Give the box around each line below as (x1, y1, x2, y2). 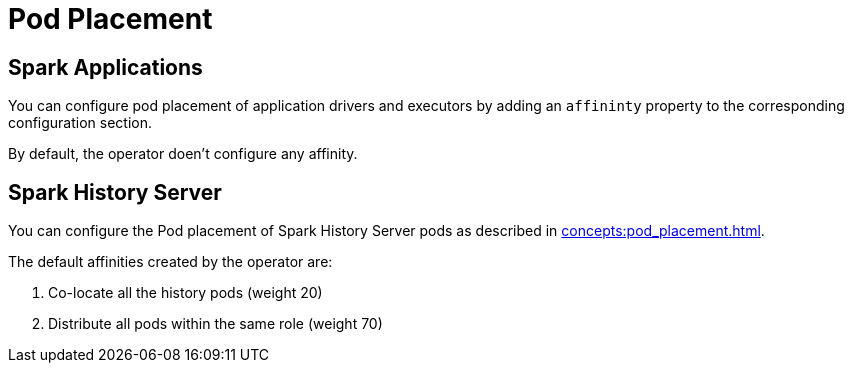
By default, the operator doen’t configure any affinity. (8, 145, 358, 163)
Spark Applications (8, 54, 203, 80)
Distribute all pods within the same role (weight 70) (48, 315, 383, 333)
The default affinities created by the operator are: (8, 253, 333, 271)
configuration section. (8, 114, 153, 132)
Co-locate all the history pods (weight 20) (48, 284, 323, 302)
